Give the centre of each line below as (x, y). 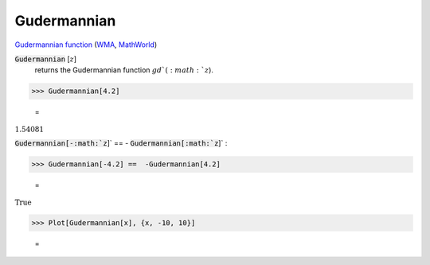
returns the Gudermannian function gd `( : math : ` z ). (124, 70)
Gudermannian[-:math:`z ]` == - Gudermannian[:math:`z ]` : (121, 143)
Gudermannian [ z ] (46, 59)
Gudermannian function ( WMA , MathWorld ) (86, 45)
